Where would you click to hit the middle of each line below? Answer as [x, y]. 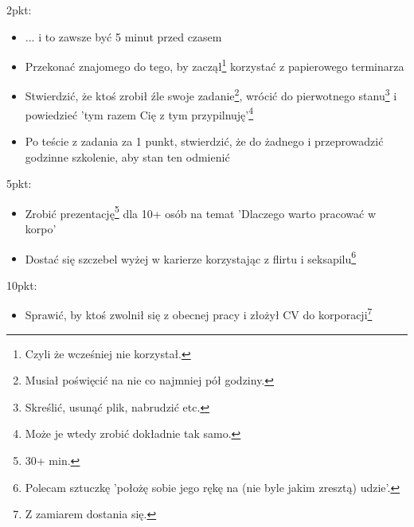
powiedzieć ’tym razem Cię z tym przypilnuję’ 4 [139, 113]
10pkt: [22, 285]
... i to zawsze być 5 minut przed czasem [123, 36]
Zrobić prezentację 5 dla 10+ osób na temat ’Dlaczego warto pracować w [201, 212]
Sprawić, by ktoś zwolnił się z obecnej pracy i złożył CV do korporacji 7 [199, 314]
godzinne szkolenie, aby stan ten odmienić [127, 156]
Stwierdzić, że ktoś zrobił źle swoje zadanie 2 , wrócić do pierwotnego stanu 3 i [211, 95]
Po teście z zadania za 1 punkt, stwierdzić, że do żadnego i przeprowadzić [204, 141]
